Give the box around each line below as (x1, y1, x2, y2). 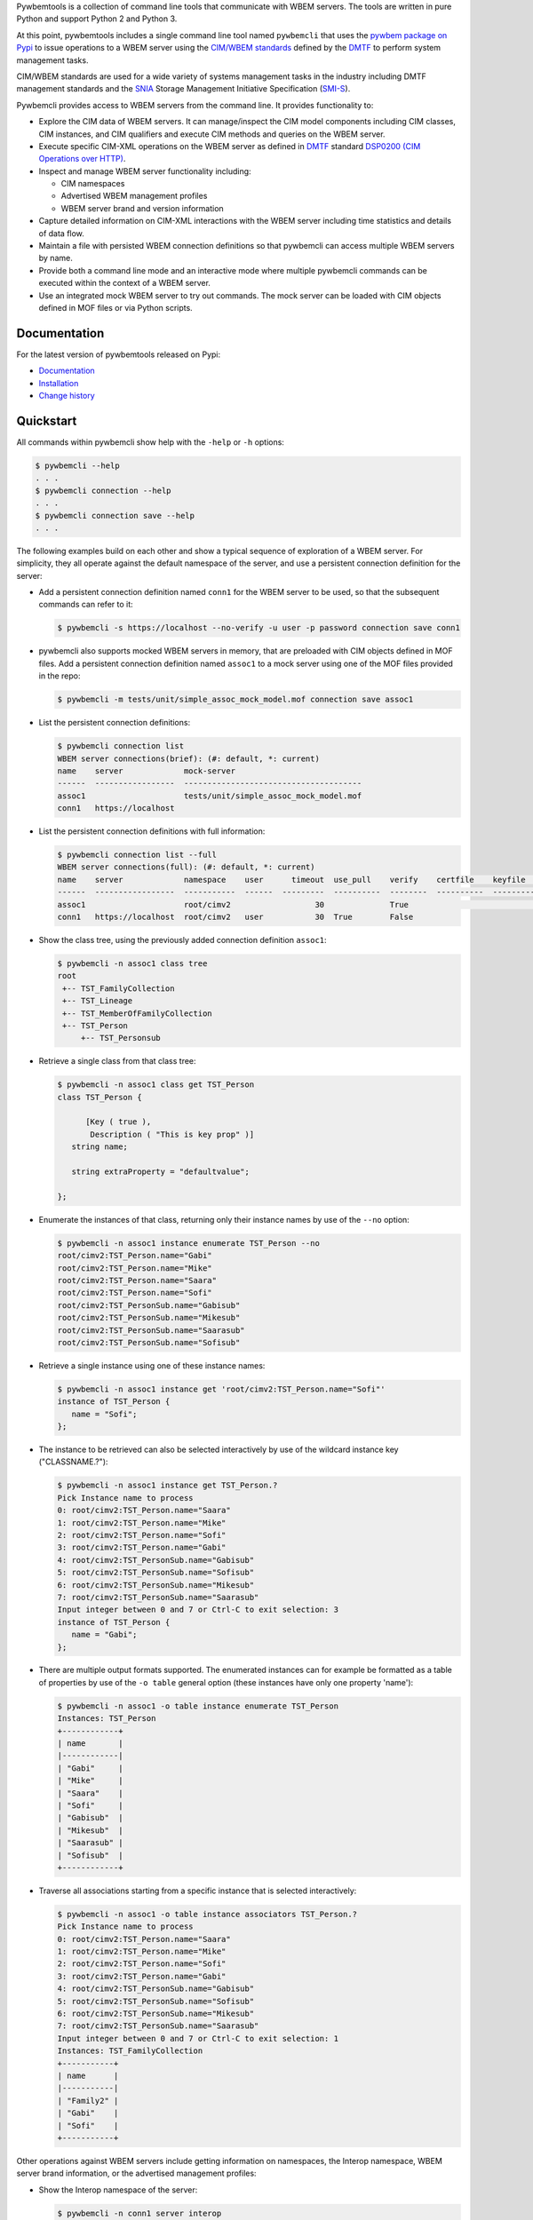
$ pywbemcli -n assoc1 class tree (57, 959, 208, 968)
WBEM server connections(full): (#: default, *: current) (57, 862, 315, 872)
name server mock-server (57, 765, 235, 776)
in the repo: (38, 670, 81, 681)
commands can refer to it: (38, 599, 133, 610)
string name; (71, 1142, 129, 1152)
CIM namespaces (60, 178, 125, 189)
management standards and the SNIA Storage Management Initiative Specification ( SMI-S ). (16, 83, 351, 94)
